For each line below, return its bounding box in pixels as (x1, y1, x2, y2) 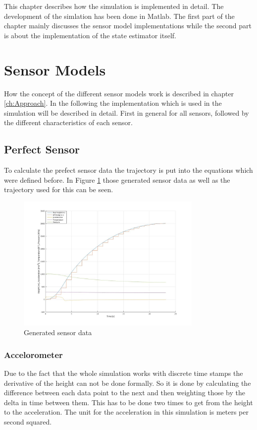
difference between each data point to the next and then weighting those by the (4, 387, 245, 398)
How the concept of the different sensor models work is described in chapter (4, 88, 234, 98)
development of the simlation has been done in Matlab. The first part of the (4, 10, 235, 21)
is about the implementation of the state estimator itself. (4, 30, 176, 40)
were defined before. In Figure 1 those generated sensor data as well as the (4, 174, 230, 185)
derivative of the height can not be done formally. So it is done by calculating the (4, 377, 251, 388)
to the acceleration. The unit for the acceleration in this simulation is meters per (4, 407, 249, 417)
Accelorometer (4, 348, 63, 360)
